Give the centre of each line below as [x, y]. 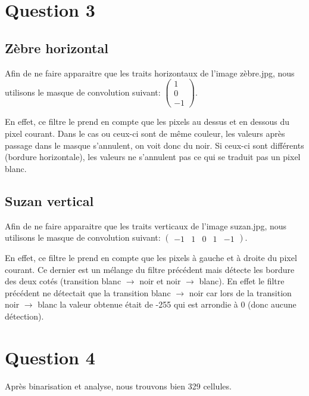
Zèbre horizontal [57, 47]
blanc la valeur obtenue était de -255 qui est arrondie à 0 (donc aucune [167, 304]
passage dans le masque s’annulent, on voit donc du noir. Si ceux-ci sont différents [154, 145]
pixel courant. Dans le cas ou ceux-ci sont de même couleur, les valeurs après [145, 133]
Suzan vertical [49, 200]
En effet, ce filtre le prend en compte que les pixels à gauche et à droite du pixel [151, 258]
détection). [24, 316]
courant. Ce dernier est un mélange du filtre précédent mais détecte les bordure [150, 269]
